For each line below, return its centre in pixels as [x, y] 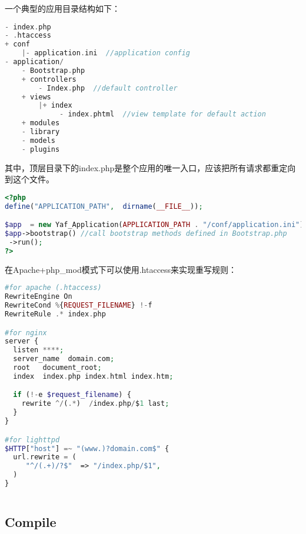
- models [38, 140]
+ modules [41, 123]
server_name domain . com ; [64, 359]
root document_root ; [57, 368]
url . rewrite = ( [45, 457]
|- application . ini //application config [106, 53]
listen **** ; [39, 350]
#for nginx [26, 333]
